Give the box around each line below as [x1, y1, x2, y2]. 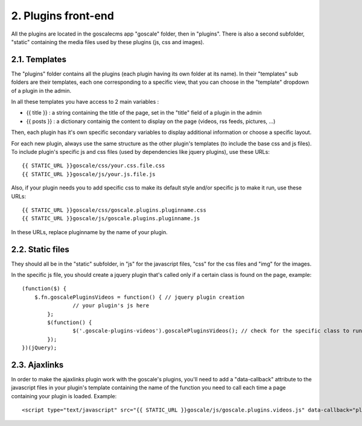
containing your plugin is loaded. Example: [11, 392, 117, 399]
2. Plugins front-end [11, 9, 115, 22]
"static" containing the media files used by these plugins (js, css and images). [11, 38, 205, 45]
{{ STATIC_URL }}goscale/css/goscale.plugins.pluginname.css [22, 206, 206, 214]
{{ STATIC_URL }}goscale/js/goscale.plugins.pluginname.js [22, 215, 200, 222]
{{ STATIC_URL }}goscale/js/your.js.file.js [22, 171, 156, 177]
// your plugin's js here [72, 302, 150, 309]
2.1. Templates [11, 54, 66, 65]
